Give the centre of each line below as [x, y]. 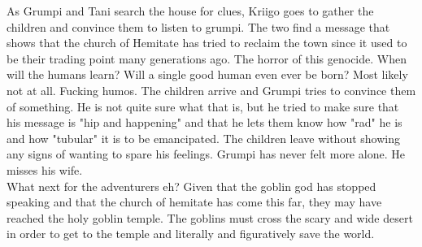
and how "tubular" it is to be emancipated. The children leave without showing [203, 138]
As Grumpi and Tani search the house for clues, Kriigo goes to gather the [190, 11]
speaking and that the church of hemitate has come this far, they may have [194, 202]
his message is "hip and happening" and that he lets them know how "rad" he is [204, 122]
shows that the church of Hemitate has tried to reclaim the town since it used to [207, 43]
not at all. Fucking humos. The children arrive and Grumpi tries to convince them [211, 90]
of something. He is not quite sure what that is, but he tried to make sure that [203, 106]
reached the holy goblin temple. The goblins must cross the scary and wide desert [210, 217]
